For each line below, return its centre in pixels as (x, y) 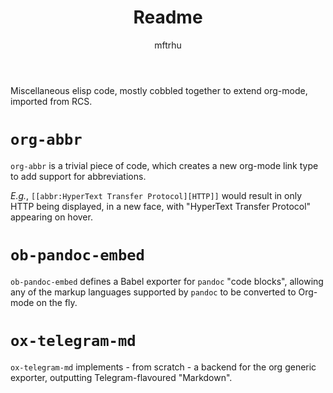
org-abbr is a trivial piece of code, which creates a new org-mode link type (164, 165)
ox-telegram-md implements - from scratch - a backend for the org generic (163, 367)
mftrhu (168, 45)
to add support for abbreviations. (78, 176)
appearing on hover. (51, 217)
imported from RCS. (51, 101)
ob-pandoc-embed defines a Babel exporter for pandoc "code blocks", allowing (167, 281)
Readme (168, 17)
